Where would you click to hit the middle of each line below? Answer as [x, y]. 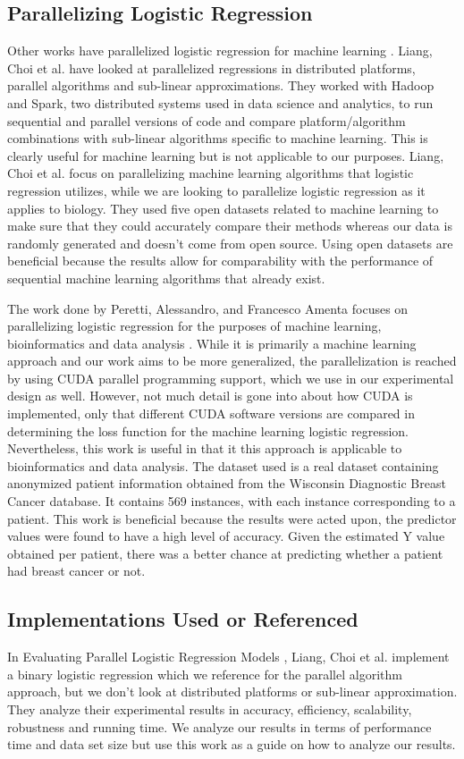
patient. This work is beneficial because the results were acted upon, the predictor [232, 518]
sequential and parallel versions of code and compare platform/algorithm [207, 120]
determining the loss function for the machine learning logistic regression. [208, 430]
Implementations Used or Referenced [183, 619]
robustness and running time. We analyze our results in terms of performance [219, 726]
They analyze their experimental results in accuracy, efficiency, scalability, [210, 709]
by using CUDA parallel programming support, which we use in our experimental [231, 378]
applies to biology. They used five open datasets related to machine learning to [223, 208]
